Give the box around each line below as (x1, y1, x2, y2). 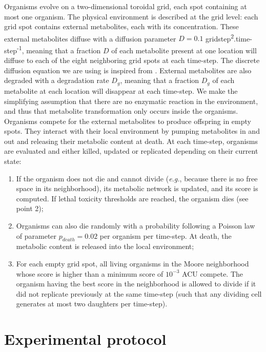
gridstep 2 (206, 31, 234, 44)
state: (4, 156, 22, 167)
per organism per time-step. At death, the (99, 230, 232, 241)
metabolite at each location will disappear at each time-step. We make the (4, 85, 238, 96)
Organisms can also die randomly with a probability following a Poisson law (16, 220, 255, 231)
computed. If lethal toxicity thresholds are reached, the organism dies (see (16, 193, 249, 203)
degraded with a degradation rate (4, 75, 109, 86)
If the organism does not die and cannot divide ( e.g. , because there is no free (16, 173, 258, 183)
